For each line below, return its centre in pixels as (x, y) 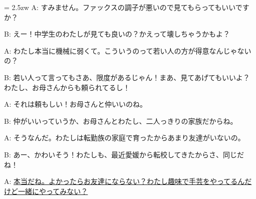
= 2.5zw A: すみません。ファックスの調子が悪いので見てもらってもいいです (127, 7)
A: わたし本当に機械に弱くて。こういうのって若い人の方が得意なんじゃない (128, 50)
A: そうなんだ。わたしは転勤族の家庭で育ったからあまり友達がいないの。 (124, 138)
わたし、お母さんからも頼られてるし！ (67, 87)
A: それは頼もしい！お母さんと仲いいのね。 (76, 104)
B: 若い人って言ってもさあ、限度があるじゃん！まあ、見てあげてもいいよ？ (127, 77)
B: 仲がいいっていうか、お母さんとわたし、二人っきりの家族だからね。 (121, 121)
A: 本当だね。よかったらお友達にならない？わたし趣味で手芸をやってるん (124, 181)
